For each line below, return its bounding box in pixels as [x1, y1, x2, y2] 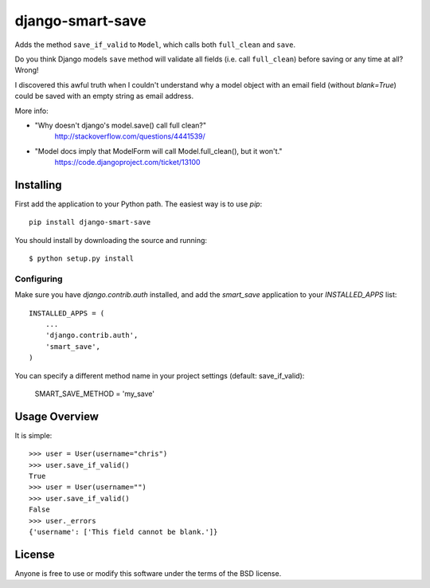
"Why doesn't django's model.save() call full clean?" [34, 120, 207, 130]
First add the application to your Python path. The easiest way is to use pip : [14, 199, 263, 209]
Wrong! [14, 65, 39, 75]
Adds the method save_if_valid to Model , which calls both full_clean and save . [14, 40, 296, 49]
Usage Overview [14, 410, 100, 423]
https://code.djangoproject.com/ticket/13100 [54, 158, 201, 167]
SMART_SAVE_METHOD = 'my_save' [34, 389, 155, 398]
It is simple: [14, 430, 53, 440]
